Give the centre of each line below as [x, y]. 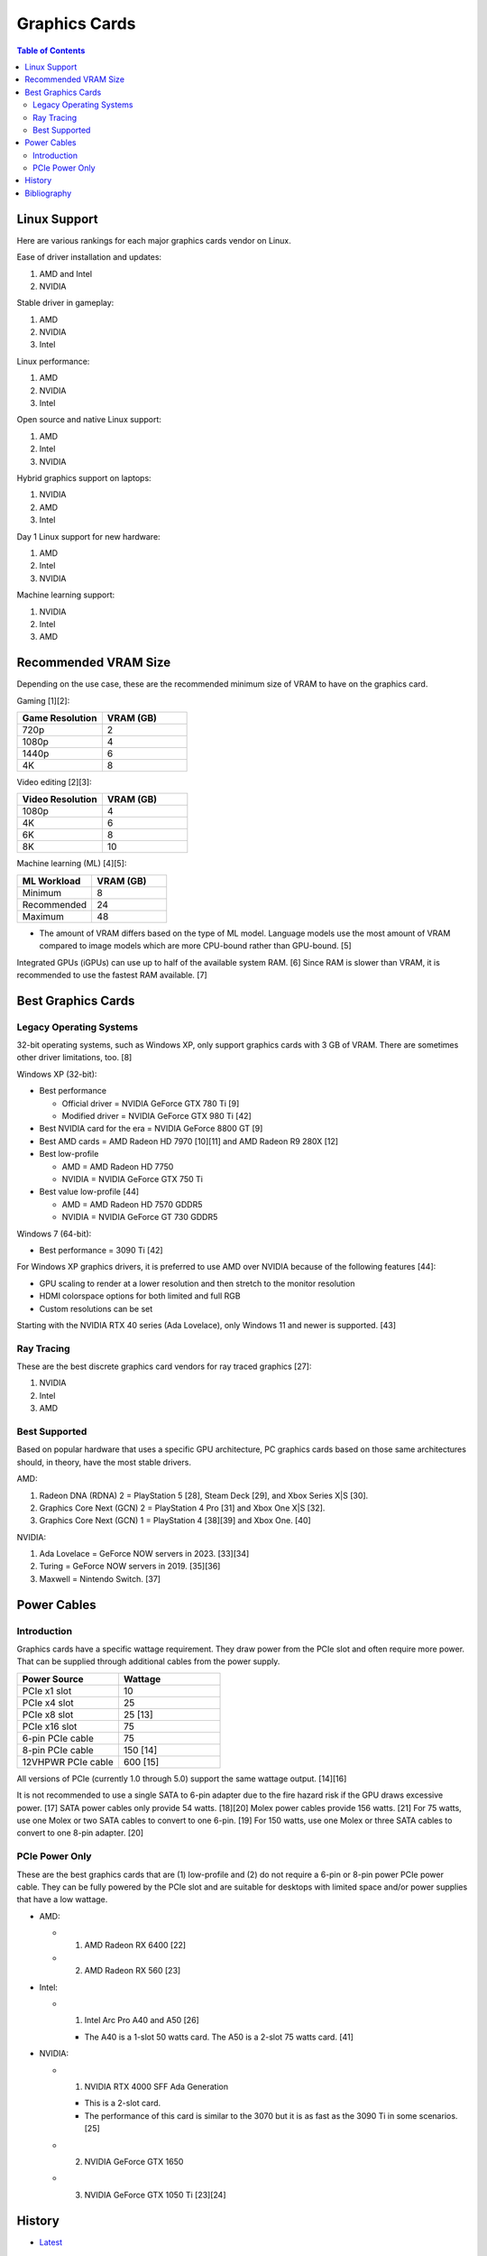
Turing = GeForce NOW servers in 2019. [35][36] [130, 1567]
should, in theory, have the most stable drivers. [104, 1462]
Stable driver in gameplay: [65, 303]
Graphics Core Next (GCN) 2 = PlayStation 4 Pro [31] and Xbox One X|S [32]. [182, 1508]
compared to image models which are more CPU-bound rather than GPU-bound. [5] [195, 946]
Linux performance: [53, 361]
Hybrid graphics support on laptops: [84, 478]
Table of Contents [51, 51]
